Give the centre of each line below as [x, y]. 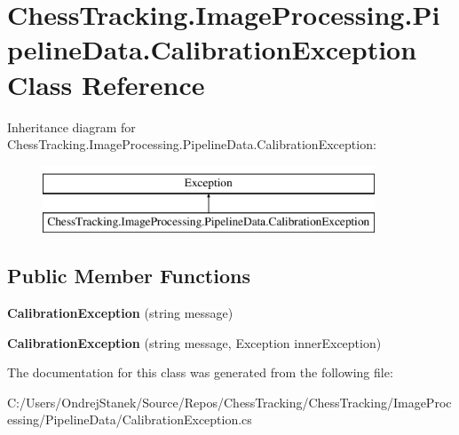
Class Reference [106, 84]
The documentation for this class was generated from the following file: [200, 372]
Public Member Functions [129, 276]
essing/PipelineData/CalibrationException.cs [130, 419]
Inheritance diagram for [71, 127]
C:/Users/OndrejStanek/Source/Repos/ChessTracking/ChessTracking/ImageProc [229, 402]
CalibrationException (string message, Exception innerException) [194, 342]
